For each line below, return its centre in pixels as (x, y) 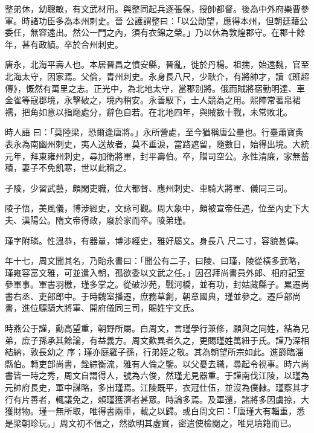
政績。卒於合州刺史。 (81, 44)
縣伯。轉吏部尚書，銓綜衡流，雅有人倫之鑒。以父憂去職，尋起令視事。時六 (153, 363)
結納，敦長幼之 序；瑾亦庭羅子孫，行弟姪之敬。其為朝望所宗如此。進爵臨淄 (154, 352)
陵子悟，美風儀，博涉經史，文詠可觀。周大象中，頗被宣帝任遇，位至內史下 (153, 208)
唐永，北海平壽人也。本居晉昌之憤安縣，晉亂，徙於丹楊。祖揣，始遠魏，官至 (157, 64)
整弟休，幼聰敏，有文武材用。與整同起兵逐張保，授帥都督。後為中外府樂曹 (153, 8)
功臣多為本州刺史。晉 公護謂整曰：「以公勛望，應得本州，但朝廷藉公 (173, 20)
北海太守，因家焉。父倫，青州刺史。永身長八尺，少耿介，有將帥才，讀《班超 (157, 76)
